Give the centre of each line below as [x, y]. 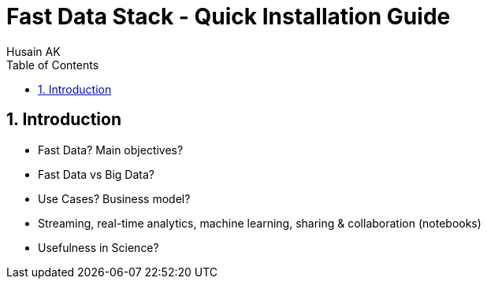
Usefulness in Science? [99, 247]
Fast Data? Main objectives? [111, 150]
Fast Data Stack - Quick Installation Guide [229, 17]
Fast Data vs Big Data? [97, 174]
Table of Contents [53, 65]
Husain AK [33, 51]
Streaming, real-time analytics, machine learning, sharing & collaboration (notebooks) [260, 223]
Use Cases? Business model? [114, 198]
